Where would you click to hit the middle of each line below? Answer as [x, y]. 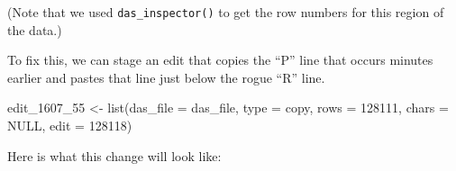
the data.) [35, 29]
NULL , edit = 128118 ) [70, 126]
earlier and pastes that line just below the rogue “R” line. [166, 77]
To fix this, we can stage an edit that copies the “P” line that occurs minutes [220, 60]
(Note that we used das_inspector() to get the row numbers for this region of [226, 12]
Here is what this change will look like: [114, 155]
